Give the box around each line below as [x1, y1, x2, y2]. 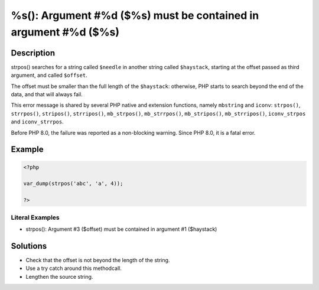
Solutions [11, 241, 47, 251]
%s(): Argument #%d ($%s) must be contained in [11, 9, 259, 22]
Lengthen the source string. [25, 273, 93, 280]
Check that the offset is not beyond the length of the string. [25, 256, 170, 263]
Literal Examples [11, 213, 60, 221]
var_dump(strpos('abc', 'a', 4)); [23, 180, 123, 187]
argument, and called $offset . [11, 71, 88, 79]
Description [11, 48, 56, 58]
